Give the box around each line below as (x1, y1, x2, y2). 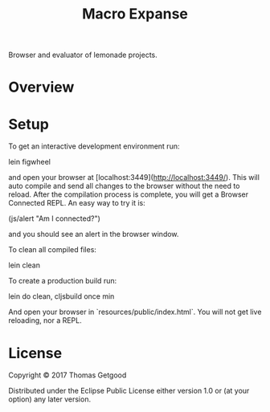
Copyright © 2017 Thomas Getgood (8, 370, 127, 380)
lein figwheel (8, 157, 51, 167)
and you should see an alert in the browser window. (8, 230, 179, 239)
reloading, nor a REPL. (8, 316, 82, 325)
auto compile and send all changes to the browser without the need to (8, 182, 240, 191)
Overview (8, 78, 75, 96)
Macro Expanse (81, 5, 189, 23)
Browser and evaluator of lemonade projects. (8, 50, 158, 60)
